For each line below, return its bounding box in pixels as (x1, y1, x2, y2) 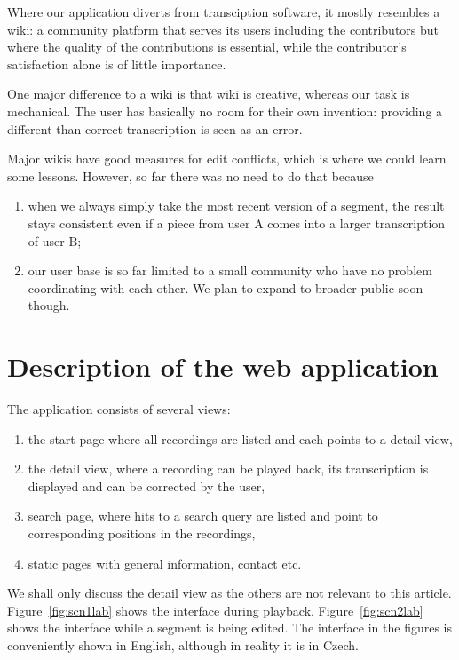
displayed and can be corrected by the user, (28, 476, 265, 495)
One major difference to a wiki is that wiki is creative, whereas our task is (7, 84, 410, 103)
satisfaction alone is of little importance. (7, 54, 226, 73)
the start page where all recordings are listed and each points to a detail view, (28, 429, 453, 448)
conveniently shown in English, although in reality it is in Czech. (7, 635, 359, 654)
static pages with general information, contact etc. (28, 553, 302, 572)
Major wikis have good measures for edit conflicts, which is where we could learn (7, 149, 447, 168)
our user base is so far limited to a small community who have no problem (28, 261, 432, 280)
